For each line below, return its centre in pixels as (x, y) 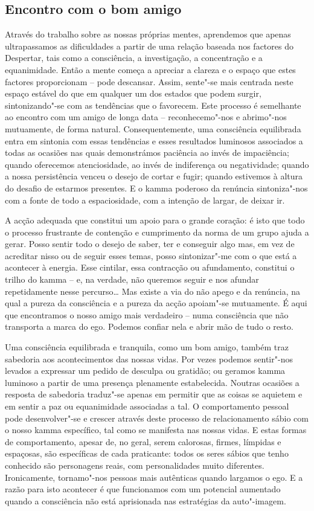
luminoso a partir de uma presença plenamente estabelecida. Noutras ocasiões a (152, 382)
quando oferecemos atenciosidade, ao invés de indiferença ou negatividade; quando (157, 164)
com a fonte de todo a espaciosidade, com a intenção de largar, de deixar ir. (145, 200)
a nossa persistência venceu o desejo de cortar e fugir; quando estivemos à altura (154, 176)
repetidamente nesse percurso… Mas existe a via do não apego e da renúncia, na (152, 291)
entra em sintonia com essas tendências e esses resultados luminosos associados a (154, 140)
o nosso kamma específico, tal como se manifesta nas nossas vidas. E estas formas (156, 430)
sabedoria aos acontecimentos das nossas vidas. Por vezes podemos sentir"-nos (149, 358)
